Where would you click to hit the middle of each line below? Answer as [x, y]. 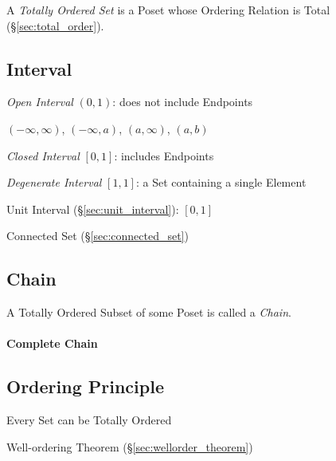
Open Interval [40, 102]
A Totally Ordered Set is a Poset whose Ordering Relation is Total [168, 10]
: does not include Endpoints [183, 102]
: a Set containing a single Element [221, 182]
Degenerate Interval [54, 182]
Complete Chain [52, 343]
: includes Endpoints [164, 155]
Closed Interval [43, 155]
